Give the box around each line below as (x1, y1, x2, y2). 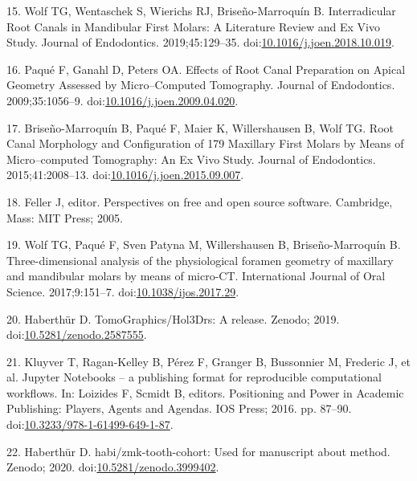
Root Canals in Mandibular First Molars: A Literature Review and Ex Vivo (6, 18, 380, 35)
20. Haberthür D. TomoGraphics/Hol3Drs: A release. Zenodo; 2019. (6, 310, 340, 327)
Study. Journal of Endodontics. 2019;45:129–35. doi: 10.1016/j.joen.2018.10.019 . (6, 34, 395, 51)
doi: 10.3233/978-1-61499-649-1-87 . (6, 416, 174, 433)
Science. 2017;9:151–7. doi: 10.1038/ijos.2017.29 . (6, 283, 239, 300)
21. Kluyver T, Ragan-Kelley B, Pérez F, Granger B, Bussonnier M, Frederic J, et (6, 353, 411, 369)
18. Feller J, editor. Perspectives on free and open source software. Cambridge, (6, 193, 393, 210)
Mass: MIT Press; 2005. (6, 209, 123, 226)
